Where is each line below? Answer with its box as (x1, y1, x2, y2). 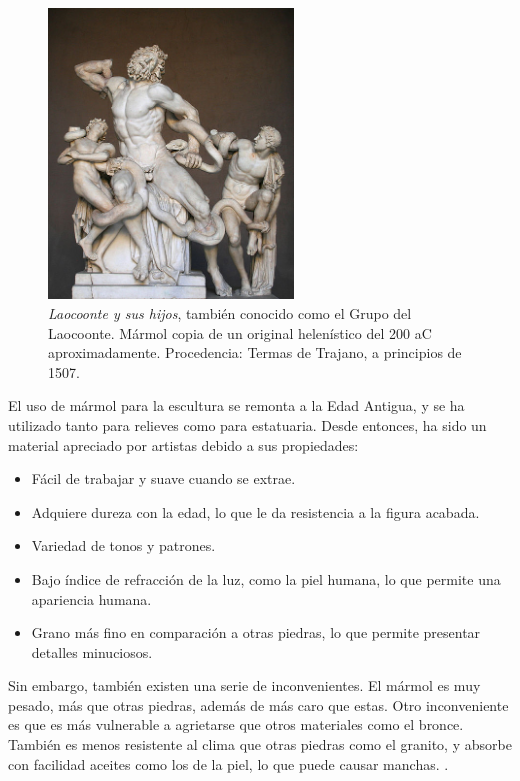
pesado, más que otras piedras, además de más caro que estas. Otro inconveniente (8, 694, 509, 715)
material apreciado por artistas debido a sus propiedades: (8, 434, 359, 455)
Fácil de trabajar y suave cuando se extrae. (31, 468, 296, 489)
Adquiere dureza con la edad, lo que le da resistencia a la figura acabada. (31, 501, 480, 522)
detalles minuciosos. (31, 641, 153, 662)
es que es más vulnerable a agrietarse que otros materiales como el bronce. (8, 714, 464, 735)
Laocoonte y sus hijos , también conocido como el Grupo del (48, 302, 412, 323)
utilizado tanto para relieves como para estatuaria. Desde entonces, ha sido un (8, 414, 487, 435)
